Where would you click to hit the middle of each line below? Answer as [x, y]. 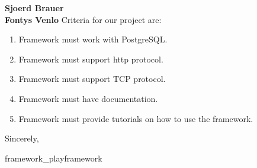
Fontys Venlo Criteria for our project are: [83, 19]
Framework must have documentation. [88, 98]
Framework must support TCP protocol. [92, 79]
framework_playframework [54, 158]
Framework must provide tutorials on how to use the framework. [136, 118]
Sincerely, [22, 138]
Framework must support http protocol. [91, 59]
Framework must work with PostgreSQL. [93, 39]
